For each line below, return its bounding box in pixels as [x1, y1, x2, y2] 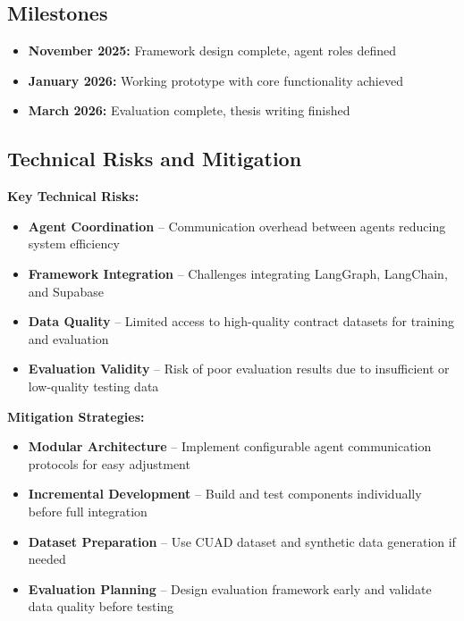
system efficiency [28, 234, 120, 253]
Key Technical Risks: [7, 187, 139, 206]
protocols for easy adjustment [28, 454, 190, 473]
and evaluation [28, 329, 109, 348]
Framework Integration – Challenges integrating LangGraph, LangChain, [28, 264, 448, 282]
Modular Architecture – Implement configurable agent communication [28, 437, 432, 456]
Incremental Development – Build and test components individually [28, 484, 422, 503]
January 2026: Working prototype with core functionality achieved [28, 71, 403, 89]
